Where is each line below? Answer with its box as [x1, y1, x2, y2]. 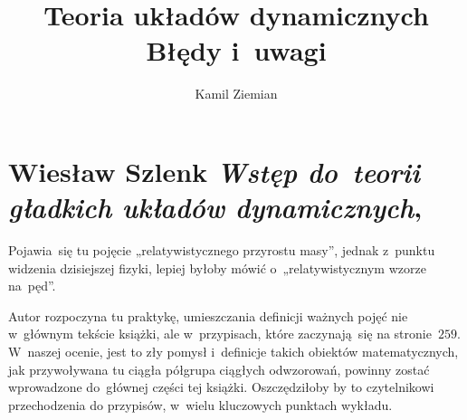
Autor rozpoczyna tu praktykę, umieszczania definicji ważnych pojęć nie [8, 306, 408, 325]
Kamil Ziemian [195, 84, 278, 103]
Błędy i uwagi [146, 32, 327, 69]
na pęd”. [8, 276, 56, 295]
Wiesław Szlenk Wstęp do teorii [8, 152, 420, 190]
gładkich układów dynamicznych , [8, 188, 423, 226]
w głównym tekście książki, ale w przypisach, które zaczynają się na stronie [8, 324, 432, 343]
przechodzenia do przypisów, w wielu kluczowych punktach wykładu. [8, 395, 393, 414]
